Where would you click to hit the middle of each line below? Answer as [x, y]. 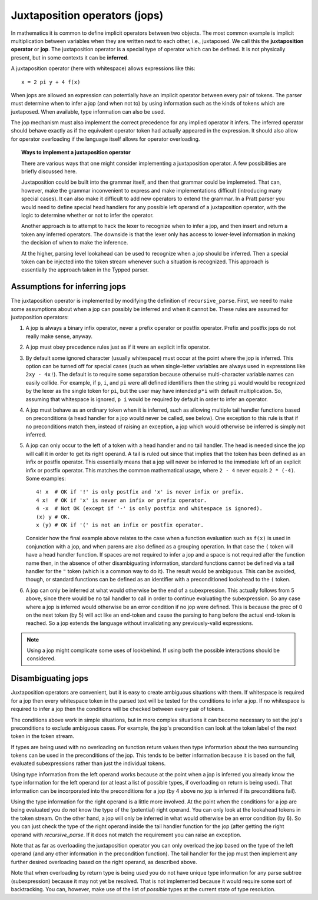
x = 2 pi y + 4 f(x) [51, 82]
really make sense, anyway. [59, 336]
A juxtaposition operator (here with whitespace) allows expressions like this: [103, 68]
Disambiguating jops [49, 678]
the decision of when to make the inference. [75, 243]
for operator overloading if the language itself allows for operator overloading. [105, 139]
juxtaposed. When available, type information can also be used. [88, 111]
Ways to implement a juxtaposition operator [76, 153]
